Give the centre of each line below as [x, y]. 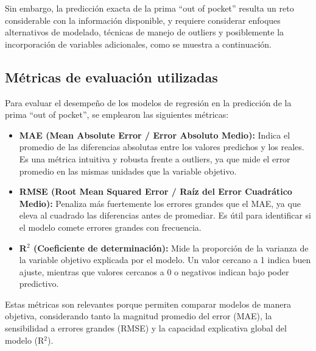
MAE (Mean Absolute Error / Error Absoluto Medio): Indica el [155, 135]
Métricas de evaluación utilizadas [111, 77]
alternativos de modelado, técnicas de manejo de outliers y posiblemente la [145, 32]
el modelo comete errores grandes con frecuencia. [110, 227]
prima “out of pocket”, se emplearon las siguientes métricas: [117, 114]
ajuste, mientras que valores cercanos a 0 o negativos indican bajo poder [154, 271]
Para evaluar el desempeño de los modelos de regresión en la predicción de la [148, 102]
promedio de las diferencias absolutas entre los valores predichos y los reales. [162, 147]
